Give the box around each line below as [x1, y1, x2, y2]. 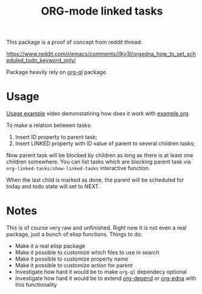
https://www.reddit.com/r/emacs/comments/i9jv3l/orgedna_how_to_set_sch [6, 50, 196, 58]
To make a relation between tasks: [6, 121, 92, 129]
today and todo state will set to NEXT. [6, 183, 100, 190]
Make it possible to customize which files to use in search [15, 249, 160, 256]
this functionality [15, 281, 58, 289]
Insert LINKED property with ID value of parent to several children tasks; [15, 140, 195, 147]
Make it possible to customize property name [15, 255, 129, 262]
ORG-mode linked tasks [41, 4, 163, 18]
